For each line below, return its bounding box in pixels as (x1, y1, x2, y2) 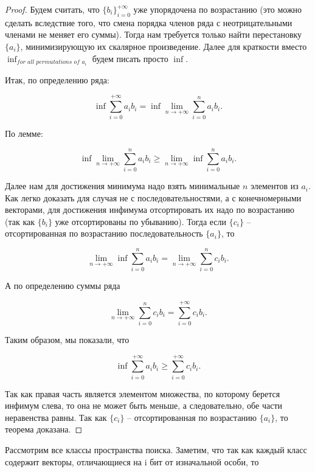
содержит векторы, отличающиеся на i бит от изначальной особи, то (5, 455, 259, 468)
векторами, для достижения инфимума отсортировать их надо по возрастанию (5, 203, 294, 216)
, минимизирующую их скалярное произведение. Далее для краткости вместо (20, 40, 307, 52)
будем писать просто (92, 52, 168, 64)
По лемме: (5, 127, 43, 140)
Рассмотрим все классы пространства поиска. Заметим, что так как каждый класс (5, 443, 307, 456)
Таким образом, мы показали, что (5, 333, 130, 345)
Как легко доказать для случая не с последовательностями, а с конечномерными (5, 191, 302, 204)
